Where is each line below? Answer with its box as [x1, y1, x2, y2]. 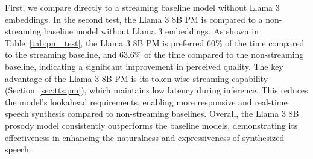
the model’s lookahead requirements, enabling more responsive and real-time [5, 95, 288, 108]
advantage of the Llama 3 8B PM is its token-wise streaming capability [5, 72, 268, 84]
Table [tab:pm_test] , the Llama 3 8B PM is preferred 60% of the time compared [5, 36, 305, 49]
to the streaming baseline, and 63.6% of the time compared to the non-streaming [5, 48, 304, 61]
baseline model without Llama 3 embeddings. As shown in [43, 25, 259, 37]
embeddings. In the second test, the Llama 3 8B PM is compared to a [5, 13, 263, 25]
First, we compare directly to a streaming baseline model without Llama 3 [5, 1, 280, 13]
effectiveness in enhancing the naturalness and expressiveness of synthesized [5, 131, 285, 143]
